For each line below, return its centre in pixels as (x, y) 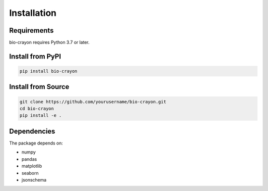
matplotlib (32, 166)
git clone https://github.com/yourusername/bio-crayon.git (93, 102)
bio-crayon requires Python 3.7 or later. (49, 43)
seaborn (30, 173)
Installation (33, 13)
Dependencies (32, 131)
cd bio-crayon (37, 109)
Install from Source (39, 87)
